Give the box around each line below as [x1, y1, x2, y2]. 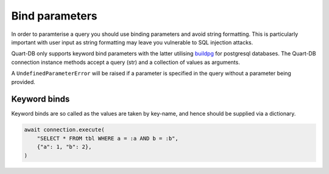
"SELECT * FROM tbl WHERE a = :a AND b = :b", [37, 134, 179, 142]
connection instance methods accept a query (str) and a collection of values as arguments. [11, 58, 240, 66]
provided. [11, 78, 36, 85]
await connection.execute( [24, 127, 105, 133]
